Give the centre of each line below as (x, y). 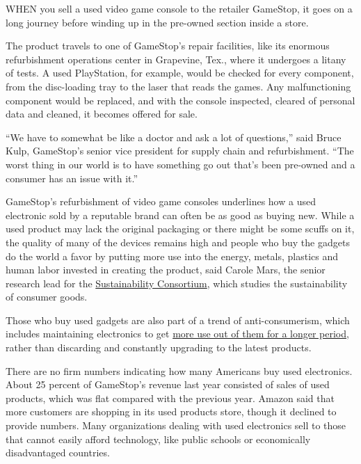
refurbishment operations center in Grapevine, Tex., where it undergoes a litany (176, 59)
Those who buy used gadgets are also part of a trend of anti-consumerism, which (178, 320)
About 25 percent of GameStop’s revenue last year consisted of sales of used (168, 384)
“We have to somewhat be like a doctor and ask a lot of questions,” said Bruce (174, 137)
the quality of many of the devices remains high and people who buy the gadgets (178, 242)
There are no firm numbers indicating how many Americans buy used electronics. (179, 370)
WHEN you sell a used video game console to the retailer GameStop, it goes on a (179, 8)
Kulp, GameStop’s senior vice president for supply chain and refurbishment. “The (180, 151)
